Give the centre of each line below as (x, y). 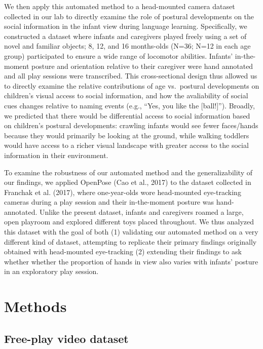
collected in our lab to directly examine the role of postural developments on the (129, 16)
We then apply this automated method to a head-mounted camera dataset (120, 6)
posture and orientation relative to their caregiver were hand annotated (142, 66)
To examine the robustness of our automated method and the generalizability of (128, 172)
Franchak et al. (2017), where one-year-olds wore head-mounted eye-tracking (123, 192)
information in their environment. (56, 155)
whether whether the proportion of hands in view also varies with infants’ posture (131, 261)
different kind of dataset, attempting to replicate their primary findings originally (130, 241)
